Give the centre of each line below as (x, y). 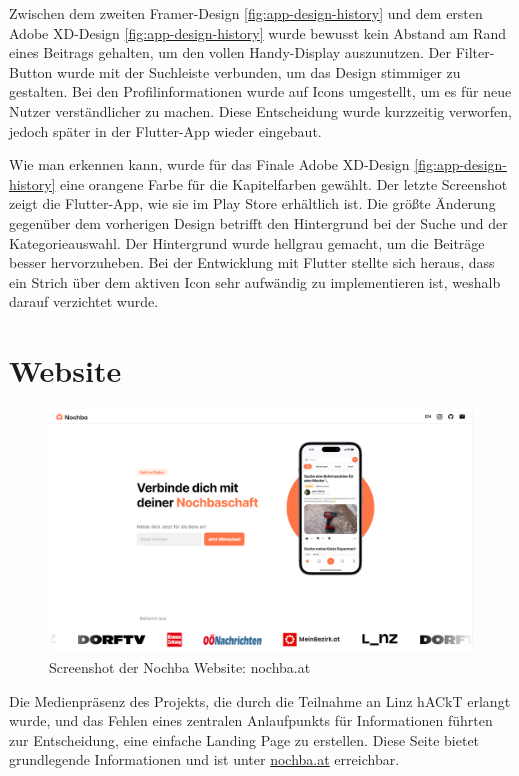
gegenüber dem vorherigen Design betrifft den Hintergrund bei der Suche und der (258, 222)
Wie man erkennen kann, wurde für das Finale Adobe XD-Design (209, 164)
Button (31, 71)
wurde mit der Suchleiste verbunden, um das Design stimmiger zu (259, 71)
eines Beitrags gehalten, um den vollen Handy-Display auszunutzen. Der (230, 52)
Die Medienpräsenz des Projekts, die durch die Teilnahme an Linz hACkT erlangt (260, 700)
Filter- (475, 52)
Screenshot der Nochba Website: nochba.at (180, 666)
